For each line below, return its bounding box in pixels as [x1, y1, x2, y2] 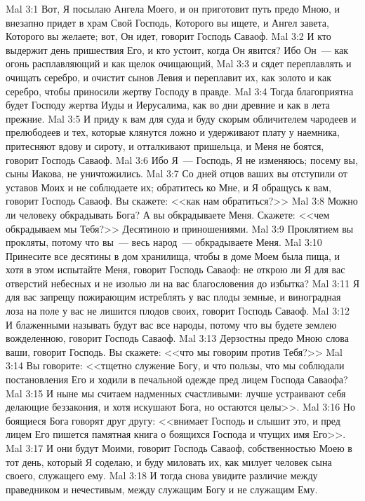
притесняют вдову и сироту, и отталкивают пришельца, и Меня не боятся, [6, 138, 324, 153]
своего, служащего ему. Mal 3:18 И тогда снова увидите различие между [6, 468, 318, 483]
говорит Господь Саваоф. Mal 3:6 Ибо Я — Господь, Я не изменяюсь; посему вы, [6, 152, 358, 167]
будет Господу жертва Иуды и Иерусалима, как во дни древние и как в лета [6, 97, 330, 112]
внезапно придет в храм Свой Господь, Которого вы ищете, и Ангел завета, [6, 15, 329, 29]
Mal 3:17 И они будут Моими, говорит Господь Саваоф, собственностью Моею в [6, 441, 352, 455]
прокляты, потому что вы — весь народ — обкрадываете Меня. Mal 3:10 [6, 235, 322, 249]
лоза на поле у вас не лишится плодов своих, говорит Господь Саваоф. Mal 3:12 [6, 303, 350, 318]
